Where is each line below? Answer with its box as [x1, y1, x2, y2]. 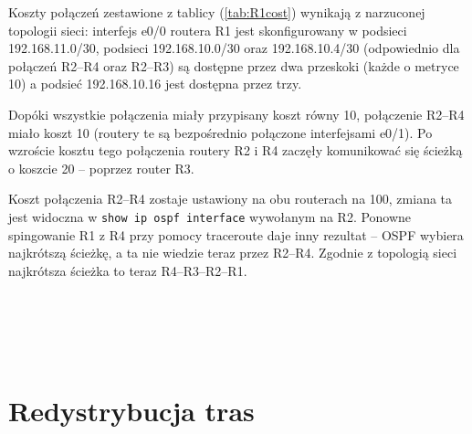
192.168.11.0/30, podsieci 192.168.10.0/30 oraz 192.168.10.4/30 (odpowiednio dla [8, 38, 460, 58]
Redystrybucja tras [8, 391, 255, 429]
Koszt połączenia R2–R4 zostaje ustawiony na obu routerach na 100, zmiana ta [8, 189, 453, 208]
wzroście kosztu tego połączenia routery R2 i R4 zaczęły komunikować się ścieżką [8, 141, 463, 160]
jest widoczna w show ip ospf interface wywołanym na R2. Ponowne [8, 206, 412, 226]
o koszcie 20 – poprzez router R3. [8, 158, 194, 177]
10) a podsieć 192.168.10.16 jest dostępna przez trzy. [8, 74, 302, 93]
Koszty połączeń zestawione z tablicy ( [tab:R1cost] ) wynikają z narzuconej [8, 3, 425, 21]
